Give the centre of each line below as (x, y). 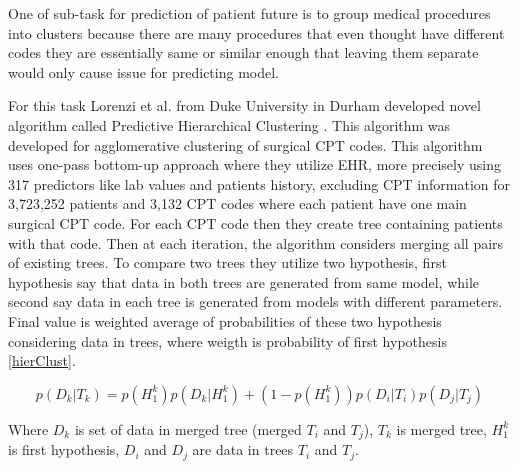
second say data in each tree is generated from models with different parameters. (255, 301)
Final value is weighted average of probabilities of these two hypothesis (225, 320)
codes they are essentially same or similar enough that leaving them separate (243, 52)
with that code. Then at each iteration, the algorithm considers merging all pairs (256, 242)
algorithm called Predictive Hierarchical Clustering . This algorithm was (229, 124)
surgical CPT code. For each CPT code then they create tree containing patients (255, 222)
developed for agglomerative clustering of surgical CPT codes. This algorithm (245, 144)
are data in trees (243, 449)
